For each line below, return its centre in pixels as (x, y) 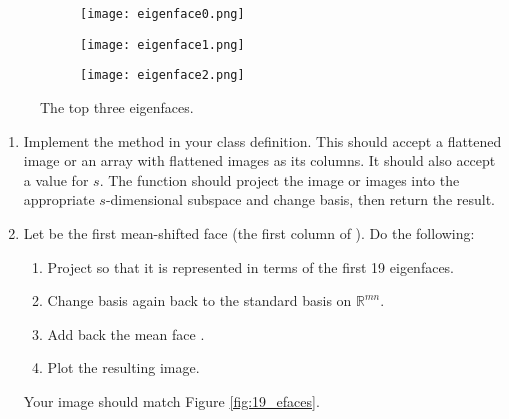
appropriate (59, 199)
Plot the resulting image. (123, 367)
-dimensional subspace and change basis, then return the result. (300, 199)
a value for (56, 179)
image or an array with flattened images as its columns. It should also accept (259, 160)
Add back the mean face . (126, 333)
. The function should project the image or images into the (279, 179)
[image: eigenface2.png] (162, 75)
